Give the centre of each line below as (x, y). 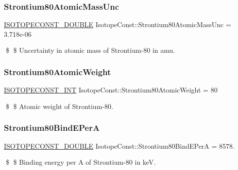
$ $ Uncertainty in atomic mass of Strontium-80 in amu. (90, 50)
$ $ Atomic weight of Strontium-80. (59, 106)
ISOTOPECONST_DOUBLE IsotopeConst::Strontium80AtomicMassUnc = (118, 24)
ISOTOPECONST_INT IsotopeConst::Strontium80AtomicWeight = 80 (111, 90)
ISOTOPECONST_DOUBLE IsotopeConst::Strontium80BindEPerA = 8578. (119, 146)
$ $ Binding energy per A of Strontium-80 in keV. (81, 162)
